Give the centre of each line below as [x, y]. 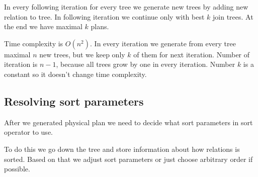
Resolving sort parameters [74, 101]
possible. [17, 169]
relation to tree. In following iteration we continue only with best [104, 16]
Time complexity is [34, 43]
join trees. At [233, 16]
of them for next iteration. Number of [192, 54]
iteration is [21, 64]
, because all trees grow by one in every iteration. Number [146, 64]
